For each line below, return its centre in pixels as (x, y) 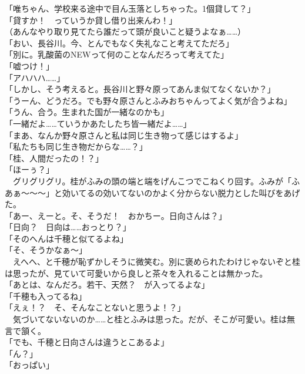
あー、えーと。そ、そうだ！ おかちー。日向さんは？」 (120, 215)
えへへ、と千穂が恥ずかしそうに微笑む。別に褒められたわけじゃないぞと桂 (157, 262)
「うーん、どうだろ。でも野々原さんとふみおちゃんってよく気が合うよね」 (148, 100)
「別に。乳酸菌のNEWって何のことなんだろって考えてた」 (117, 54)
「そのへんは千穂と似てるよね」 (66, 238)
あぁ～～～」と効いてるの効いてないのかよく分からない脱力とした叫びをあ (148, 192)
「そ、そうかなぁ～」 (46, 250)
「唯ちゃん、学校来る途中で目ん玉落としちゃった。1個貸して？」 (130, 8)
